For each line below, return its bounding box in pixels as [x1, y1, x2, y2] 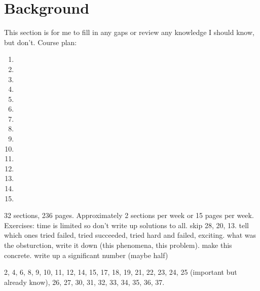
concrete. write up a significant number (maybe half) [4, 249, 168, 260]
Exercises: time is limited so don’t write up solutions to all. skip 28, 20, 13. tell [4, 220, 249, 230]
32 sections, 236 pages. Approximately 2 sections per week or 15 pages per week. [4, 210, 254, 221]
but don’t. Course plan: [4, 37, 77, 47]
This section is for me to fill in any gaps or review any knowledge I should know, [4, 27, 254, 38]
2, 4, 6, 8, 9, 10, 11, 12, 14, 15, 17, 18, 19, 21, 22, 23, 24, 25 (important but [4, 267, 237, 277]
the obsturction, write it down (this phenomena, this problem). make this [4, 240, 232, 250]
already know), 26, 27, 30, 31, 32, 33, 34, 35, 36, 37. [4, 276, 165, 287]
